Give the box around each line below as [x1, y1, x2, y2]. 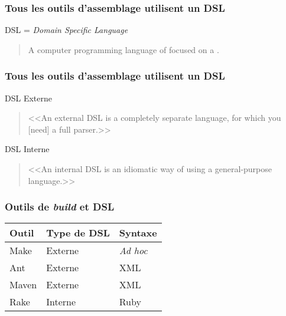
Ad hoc [119, 243, 148, 258]
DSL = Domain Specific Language [5, 24, 128, 36]
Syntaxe [119, 226, 157, 240]
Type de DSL [46, 226, 110, 240]
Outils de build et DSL [5, 199, 115, 214]
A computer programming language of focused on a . [28, 43, 219, 55]
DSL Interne [5, 143, 50, 155]
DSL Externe [5, 91, 52, 104]
